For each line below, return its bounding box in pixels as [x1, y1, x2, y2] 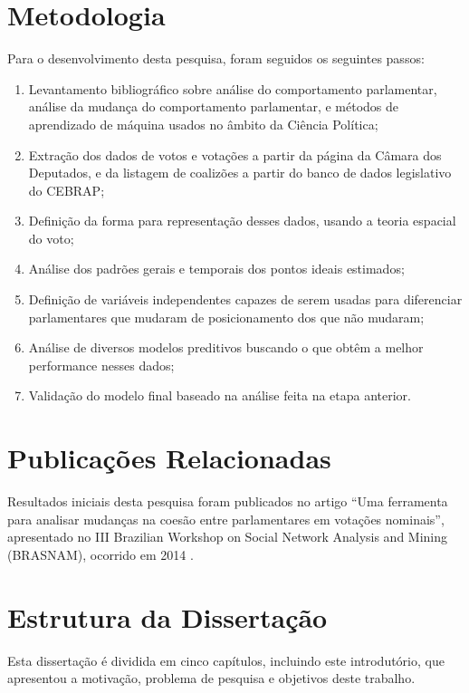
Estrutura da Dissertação [7, 598, 328, 635]
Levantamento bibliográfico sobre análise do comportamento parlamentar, [28, 79, 437, 98]
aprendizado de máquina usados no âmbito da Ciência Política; [28, 114, 378, 133]
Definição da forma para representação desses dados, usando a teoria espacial [28, 211, 456, 230]
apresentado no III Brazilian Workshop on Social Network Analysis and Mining [7, 527, 448, 546]
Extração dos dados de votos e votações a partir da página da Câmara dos [28, 145, 442, 164]
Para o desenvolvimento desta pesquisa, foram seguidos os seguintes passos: [7, 49, 425, 68]
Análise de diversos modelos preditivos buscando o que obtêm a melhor [28, 338, 424, 357]
